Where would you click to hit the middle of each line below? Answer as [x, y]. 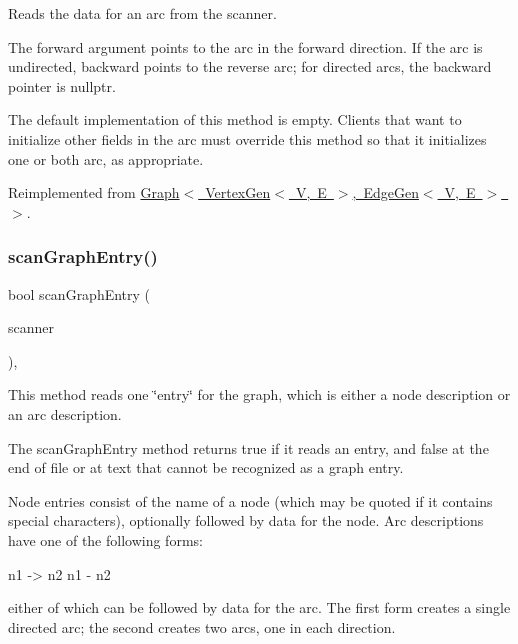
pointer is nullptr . [62, 85]
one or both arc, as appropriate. [106, 158]
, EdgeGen [385, 192]
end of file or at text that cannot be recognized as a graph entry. [206, 467]
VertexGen [238, 192]
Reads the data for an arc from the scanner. [142, 13]
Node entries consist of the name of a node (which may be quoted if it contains [250, 500]
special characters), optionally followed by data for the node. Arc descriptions [246, 520]
